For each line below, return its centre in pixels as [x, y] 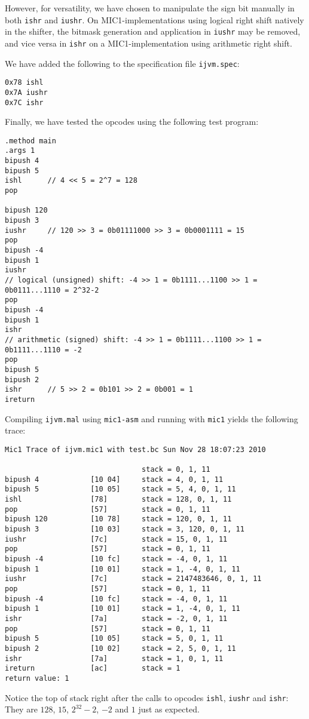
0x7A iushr [26, 92]
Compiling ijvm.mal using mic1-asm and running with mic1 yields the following [152, 418]
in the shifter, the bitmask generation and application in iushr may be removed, [153, 31]
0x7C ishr [24, 102]
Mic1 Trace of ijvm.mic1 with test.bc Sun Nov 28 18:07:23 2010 [135, 449]
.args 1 [20, 151]
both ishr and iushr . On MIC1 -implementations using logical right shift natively [154, 19]
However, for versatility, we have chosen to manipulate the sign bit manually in [150, 8]
